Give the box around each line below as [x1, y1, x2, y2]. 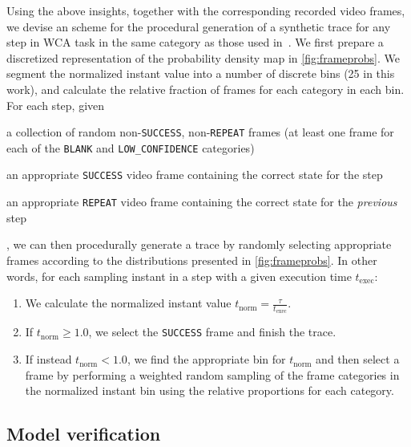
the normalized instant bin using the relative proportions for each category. [25, 382, 394, 399]
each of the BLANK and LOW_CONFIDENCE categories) [6, 139, 255, 156]
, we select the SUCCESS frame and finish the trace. [88, 323, 336, 340]
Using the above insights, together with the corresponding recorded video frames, [6, 2, 405, 18]
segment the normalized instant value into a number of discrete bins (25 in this [6, 65, 395, 82]
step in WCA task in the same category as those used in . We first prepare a [6, 34, 384, 51]
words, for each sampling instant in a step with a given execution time [6, 267, 352, 284]
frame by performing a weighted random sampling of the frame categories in [25, 366, 400, 383]
